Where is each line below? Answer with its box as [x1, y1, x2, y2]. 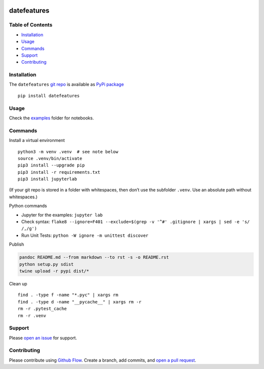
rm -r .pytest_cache [18, 306, 67, 312]
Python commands [9, 203, 47, 209]
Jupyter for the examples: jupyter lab [21, 212, 103, 218]
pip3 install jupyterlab [18, 176, 77, 182]
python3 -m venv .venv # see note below [18, 149, 118, 154]
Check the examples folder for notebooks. [9, 115, 94, 121]
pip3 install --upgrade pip [18, 162, 85, 168]
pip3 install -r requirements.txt [18, 169, 100, 175]
